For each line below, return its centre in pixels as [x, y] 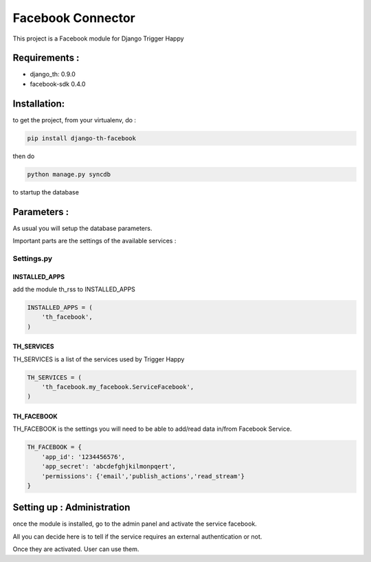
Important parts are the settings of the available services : [94, 240]
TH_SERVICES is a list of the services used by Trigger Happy [99, 359]
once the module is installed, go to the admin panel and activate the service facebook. [135, 524]
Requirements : [46, 58]
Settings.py [33, 258]
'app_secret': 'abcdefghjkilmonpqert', [109, 467]
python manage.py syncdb [69, 174]
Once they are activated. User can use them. [76, 549]
